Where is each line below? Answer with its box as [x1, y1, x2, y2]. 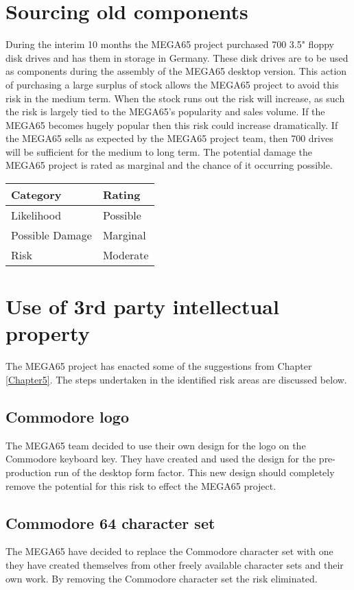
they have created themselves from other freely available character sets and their [5, 557, 344, 571]
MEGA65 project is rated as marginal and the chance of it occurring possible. [5, 158, 333, 172]
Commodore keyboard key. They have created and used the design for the [5, 451, 316, 466]
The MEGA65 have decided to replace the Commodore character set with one [5, 544, 333, 558]
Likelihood [11, 207, 62, 224]
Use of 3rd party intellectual [5, 292, 279, 320]
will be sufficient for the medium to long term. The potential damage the [5, 144, 312, 158]
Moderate [102, 247, 149, 263]
